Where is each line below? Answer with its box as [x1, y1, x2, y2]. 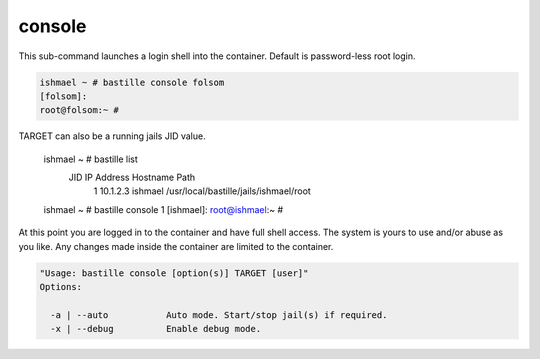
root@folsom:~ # [39, 105, 120, 116]
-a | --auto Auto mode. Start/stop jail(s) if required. [50, 309, 388, 320]
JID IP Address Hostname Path [68, 171, 196, 184]
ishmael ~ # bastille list [43, 153, 139, 165]
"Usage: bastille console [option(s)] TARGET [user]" [39, 267, 309, 279]
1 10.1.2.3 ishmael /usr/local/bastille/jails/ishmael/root [93, 185, 312, 197]
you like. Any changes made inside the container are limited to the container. [18, 240, 334, 252]
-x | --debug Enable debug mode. [50, 323, 262, 335]
